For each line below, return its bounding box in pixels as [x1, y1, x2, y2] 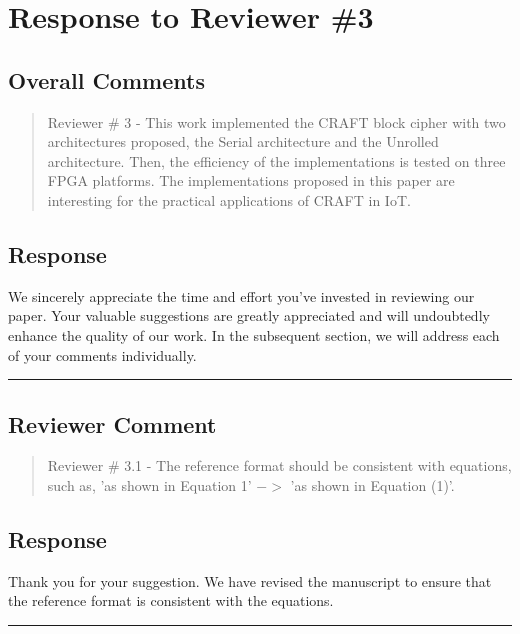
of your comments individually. [8, 344, 197, 365]
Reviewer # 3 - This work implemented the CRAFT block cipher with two [47, 111, 506, 132]
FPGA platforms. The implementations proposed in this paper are [47, 170, 455, 191]
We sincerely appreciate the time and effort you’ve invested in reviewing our [8, 285, 475, 306]
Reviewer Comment [8, 408, 217, 439]
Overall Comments [8, 64, 205, 95]
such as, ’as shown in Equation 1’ [47, 474, 252, 495]
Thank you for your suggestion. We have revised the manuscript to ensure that [8, 570, 492, 591]
